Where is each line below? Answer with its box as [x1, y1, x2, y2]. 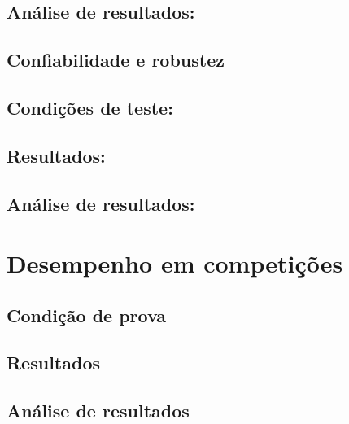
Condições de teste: [7, 94, 173, 120]
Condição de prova [7, 302, 167, 327]
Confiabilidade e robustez [7, 47, 225, 72]
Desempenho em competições [7, 247, 343, 280]
